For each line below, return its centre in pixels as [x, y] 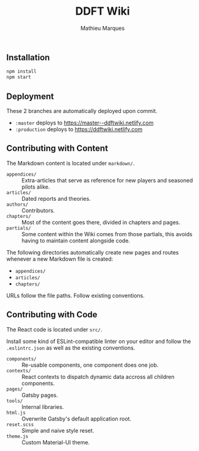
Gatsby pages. [40, 395]
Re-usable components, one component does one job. [90, 365]
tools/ [15, 401]
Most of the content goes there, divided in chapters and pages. [101, 222]
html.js [16, 413]
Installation [28, 57]
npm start [19, 78]
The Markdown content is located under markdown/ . [71, 163]
